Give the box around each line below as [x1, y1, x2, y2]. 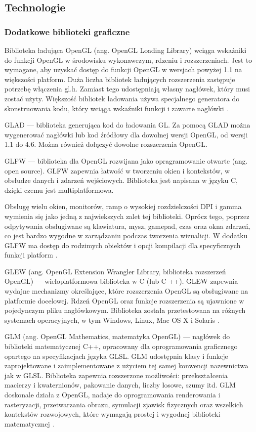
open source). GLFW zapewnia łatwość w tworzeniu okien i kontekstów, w [4, 165, 230, 175]
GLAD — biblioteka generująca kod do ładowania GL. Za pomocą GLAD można [4, 120, 251, 130]
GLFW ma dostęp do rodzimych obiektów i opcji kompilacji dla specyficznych [4, 240, 241, 250]
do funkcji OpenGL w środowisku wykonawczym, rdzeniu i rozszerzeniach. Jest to [4, 54, 252, 65]
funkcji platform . [4, 250, 58, 260]
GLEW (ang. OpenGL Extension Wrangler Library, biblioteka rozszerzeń [4, 266, 226, 276]
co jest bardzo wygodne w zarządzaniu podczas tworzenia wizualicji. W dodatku [4, 230, 248, 241]
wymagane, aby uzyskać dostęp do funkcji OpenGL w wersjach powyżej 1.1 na [4, 64, 242, 75]
